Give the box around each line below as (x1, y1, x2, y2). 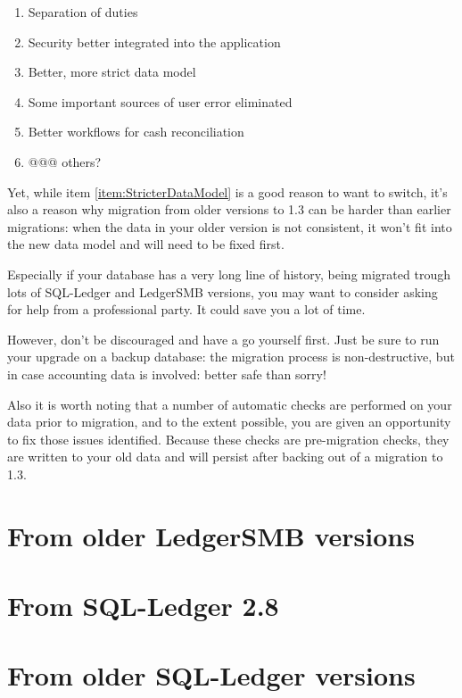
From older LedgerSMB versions (7, 517, 415, 553)
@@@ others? (28, 152, 102, 170)
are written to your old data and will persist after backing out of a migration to (7, 447, 443, 466)
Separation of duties (28, 3, 138, 21)
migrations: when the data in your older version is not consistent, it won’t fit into (7, 217, 452, 236)
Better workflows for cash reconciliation (28, 122, 244, 141)
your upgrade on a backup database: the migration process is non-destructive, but (7, 347, 455, 366)
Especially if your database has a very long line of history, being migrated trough (7, 264, 450, 283)
